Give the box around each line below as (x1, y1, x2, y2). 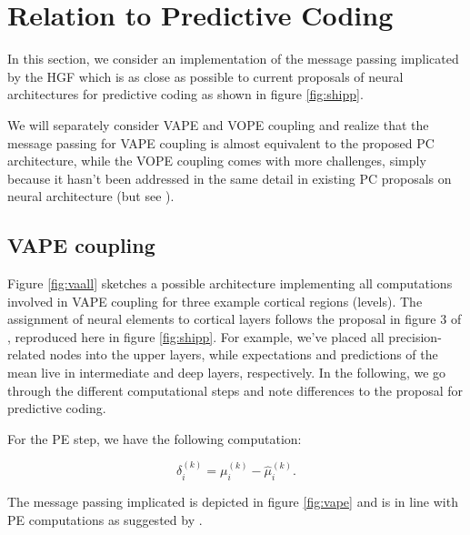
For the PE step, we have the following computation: (7, 429, 302, 448)
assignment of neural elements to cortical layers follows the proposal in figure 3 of (7, 309, 462, 328)
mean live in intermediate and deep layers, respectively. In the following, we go (7, 363, 446, 382)
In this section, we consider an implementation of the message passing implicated (7, 49, 459, 68)
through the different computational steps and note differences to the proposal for (7, 380, 464, 399)
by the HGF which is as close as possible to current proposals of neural (7, 66, 404, 86)
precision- (388, 327, 442, 346)
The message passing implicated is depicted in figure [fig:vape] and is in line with (7, 492, 458, 511)
